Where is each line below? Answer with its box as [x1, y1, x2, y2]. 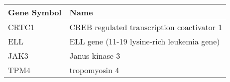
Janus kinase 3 [69, 50, 120, 61]
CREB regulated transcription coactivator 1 [69, 21, 223, 33]
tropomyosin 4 [69, 64, 119, 76]
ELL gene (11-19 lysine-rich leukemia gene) [69, 36, 220, 47]
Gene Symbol [8, 6, 62, 18]
